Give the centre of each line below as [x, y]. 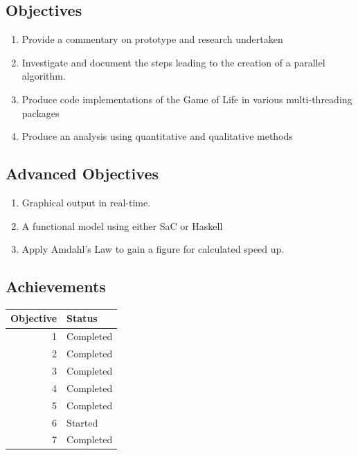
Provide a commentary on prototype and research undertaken [152, 39]
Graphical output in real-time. [86, 202]
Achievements [56, 286]
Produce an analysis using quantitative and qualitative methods [157, 136]
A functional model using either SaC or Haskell [122, 225]
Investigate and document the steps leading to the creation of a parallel [173, 62]
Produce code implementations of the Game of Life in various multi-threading [187, 99]
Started [82, 422]
